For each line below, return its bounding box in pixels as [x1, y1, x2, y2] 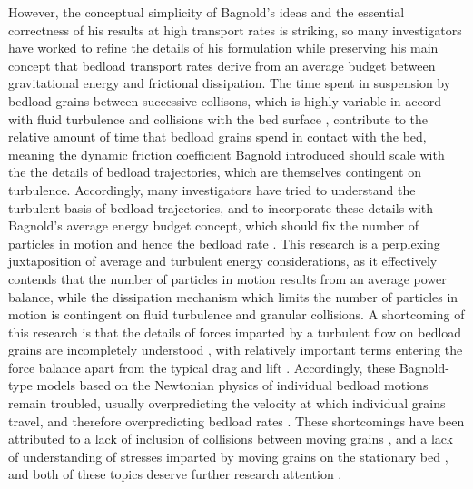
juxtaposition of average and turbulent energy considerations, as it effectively [8, 251, 438, 270]
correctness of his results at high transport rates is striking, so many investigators [8, 20, 462, 39]
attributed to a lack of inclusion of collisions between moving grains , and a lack [8, 429, 454, 448]
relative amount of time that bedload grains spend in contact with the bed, [8, 127, 427, 146]
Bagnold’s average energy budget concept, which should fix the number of [8, 216, 419, 235]
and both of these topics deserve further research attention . [8, 465, 342, 484]
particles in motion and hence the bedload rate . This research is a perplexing [8, 233, 440, 252]
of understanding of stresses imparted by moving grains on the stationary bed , [8, 446, 448, 465]
